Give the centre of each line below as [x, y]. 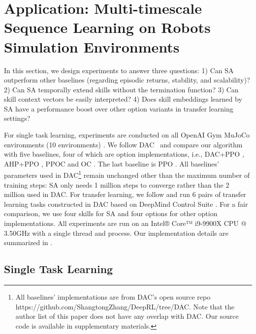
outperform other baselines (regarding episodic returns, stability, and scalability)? [127, 80]
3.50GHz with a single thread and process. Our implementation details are [116, 233]
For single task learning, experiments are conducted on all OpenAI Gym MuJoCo [127, 135]
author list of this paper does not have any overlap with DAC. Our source [127, 316]
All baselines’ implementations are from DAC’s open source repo [113, 297]
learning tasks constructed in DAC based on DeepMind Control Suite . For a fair [126, 204]
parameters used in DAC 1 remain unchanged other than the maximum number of [127, 174]
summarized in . [28, 242]
